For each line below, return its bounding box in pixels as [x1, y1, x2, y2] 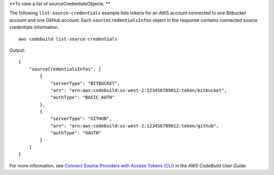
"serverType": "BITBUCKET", [50, 80, 120, 86]
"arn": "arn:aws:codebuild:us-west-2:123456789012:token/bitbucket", [50, 87, 227, 93]
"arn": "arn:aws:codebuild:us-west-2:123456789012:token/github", [50, 123, 219, 129]
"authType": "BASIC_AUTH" [50, 94, 115, 100]
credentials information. [9, 24, 59, 30]
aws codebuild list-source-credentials [18, 36, 118, 42]
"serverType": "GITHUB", [50, 116, 113, 122]
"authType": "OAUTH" [50, 130, 101, 136]
